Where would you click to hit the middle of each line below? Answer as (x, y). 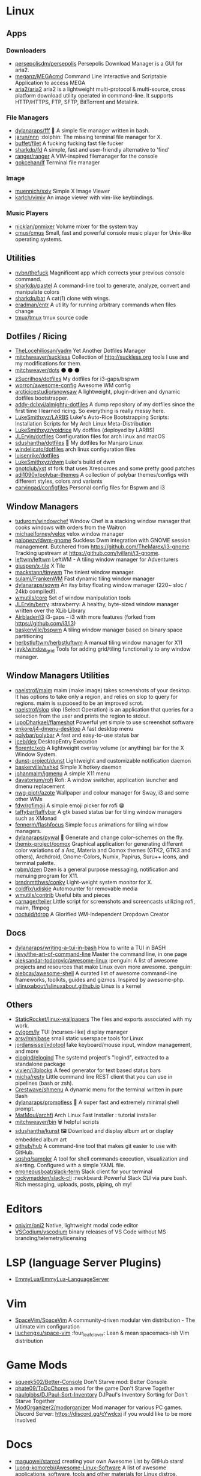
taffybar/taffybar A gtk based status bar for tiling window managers (98, 811)
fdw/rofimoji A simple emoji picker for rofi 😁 (70, 805)
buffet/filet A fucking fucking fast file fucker (69, 143)
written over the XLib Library (50, 611)
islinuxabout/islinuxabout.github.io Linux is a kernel (78, 986)
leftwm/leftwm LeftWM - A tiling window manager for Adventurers (97, 560)
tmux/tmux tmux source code (51, 317)
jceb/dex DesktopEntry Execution (56, 741)
